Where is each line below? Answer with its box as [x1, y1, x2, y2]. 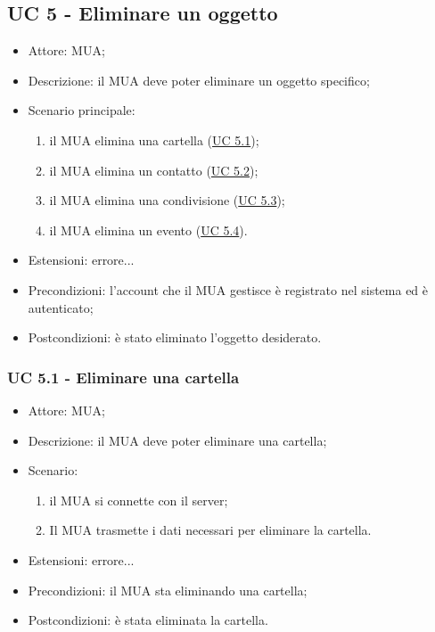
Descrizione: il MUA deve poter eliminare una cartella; [28, 431, 327, 449]
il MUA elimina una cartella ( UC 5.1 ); [49, 130, 259, 149]
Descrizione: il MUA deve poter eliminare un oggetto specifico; [28, 70, 370, 89]
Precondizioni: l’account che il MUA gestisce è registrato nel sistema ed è [28, 280, 429, 299]
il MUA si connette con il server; [49, 490, 228, 509]
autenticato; [28, 298, 94, 316]
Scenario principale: [28, 101, 135, 119]
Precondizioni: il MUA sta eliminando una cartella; [28, 580, 308, 599]
